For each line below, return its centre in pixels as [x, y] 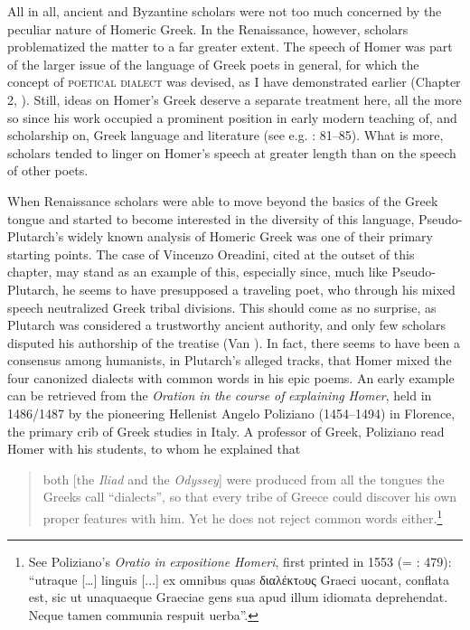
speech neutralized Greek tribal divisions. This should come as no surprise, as [222, 307]
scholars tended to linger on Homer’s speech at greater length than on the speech [232, 152]
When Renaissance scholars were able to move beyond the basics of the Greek [223, 200]
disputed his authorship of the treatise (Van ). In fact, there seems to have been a [234, 342]
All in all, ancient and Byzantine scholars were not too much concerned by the [225, 11]
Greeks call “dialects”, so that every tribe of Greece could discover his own [250, 497]
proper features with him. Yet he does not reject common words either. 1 [243, 517]
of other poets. [48, 170]
